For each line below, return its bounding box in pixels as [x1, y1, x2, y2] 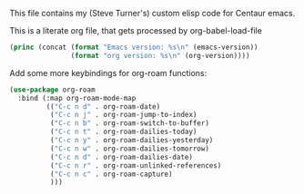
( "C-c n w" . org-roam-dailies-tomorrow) [49, 144, 209, 153]
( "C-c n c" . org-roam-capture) [49, 170, 173, 179]
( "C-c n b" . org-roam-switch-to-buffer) [49, 119, 209, 128]
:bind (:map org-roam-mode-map [17, 93, 137, 102]
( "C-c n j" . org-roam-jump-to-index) [49, 111, 198, 120]
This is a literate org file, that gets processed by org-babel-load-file [9, 25, 262, 35]
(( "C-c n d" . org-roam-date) [46, 102, 161, 112]
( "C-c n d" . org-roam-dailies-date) [49, 152, 194, 161]
